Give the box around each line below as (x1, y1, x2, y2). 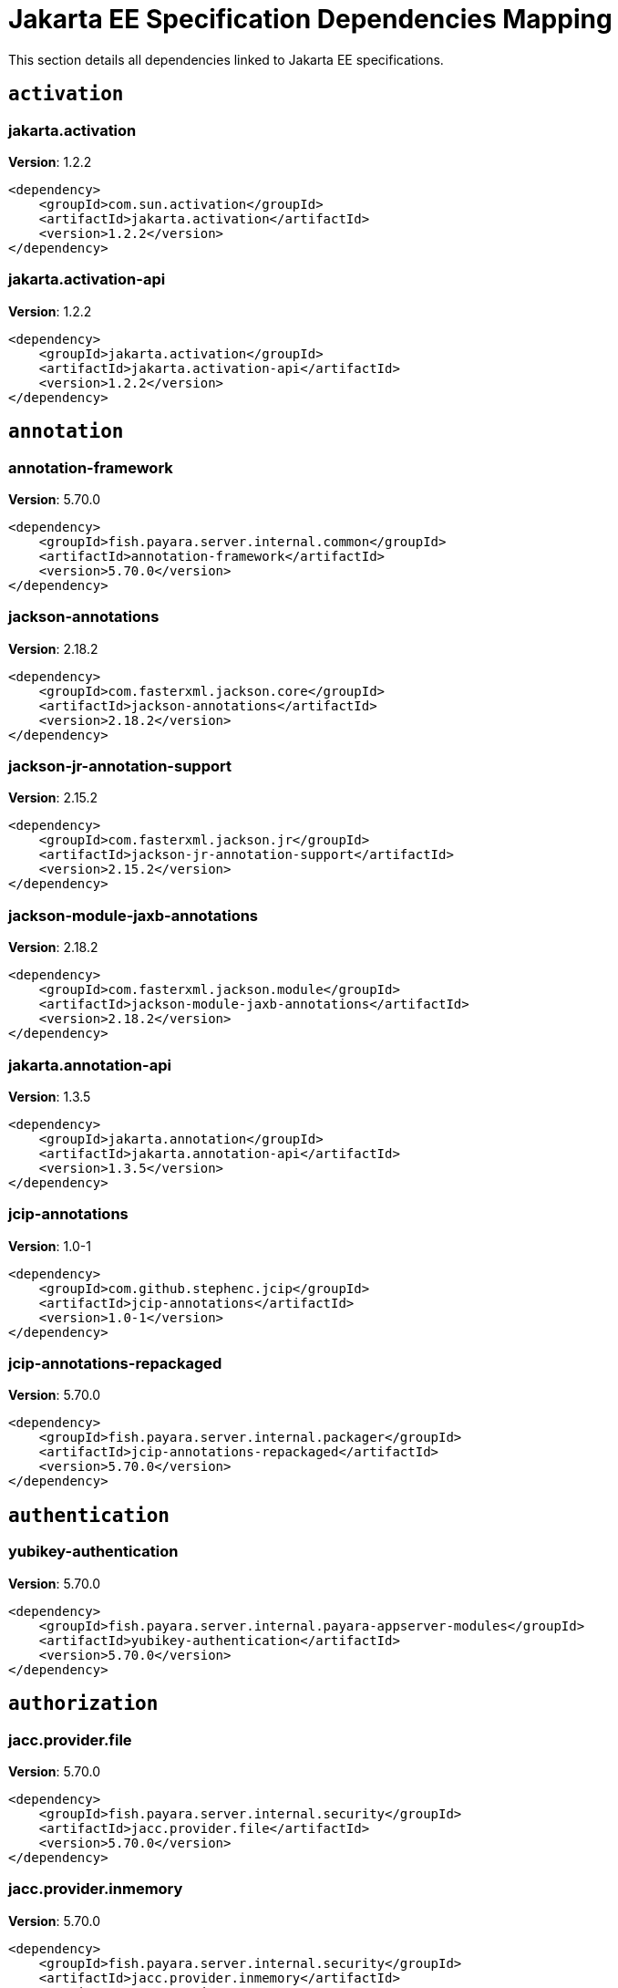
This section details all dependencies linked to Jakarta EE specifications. (8, 51, 444, 67)
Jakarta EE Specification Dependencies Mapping (8, 4, 613, 35)
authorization (8, 1693, 159, 1715)
